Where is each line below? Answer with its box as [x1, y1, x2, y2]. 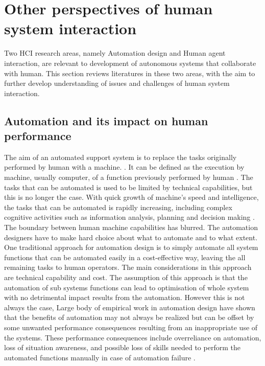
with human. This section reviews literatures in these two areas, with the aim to [4, 67, 255, 78]
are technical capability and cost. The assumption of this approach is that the [4, 272, 248, 282]
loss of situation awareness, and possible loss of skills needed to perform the [4, 342, 240, 353]
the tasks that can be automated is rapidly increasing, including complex [4, 201, 232, 212]
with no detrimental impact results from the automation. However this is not [4, 292, 245, 303]
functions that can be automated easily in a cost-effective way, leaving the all [4, 251, 246, 262]
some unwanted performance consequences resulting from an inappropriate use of [4, 322, 258, 332]
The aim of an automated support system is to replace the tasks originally [4, 151, 237, 162]
